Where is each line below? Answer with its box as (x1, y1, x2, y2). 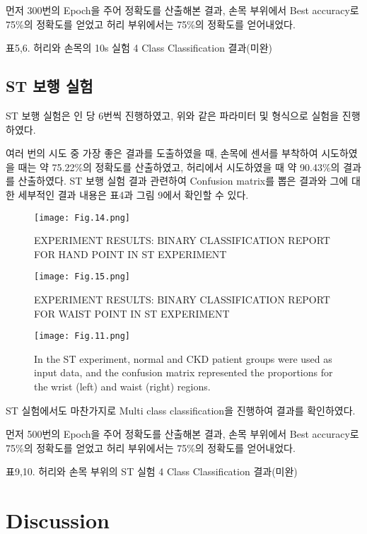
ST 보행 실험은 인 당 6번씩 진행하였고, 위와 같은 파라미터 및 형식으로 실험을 (6, 108, 339, 122)
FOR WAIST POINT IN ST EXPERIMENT (34, 306, 230, 320)
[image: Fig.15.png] (34, 272, 131, 282)
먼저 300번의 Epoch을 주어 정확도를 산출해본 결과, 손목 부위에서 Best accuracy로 (6, 3, 359, 17)
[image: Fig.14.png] (34, 212, 131, 223)
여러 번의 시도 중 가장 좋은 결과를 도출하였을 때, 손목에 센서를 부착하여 (6, 146, 318, 161)
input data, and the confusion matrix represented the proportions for (34, 365, 333, 380)
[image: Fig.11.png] (34, 331, 131, 342)
